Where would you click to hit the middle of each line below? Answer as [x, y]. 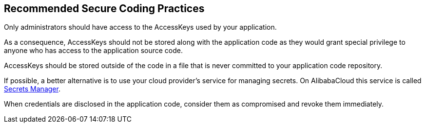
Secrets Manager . [32, 89]
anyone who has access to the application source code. [94, 51]
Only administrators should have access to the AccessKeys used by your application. [140, 27]
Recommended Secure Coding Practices [104, 9]
